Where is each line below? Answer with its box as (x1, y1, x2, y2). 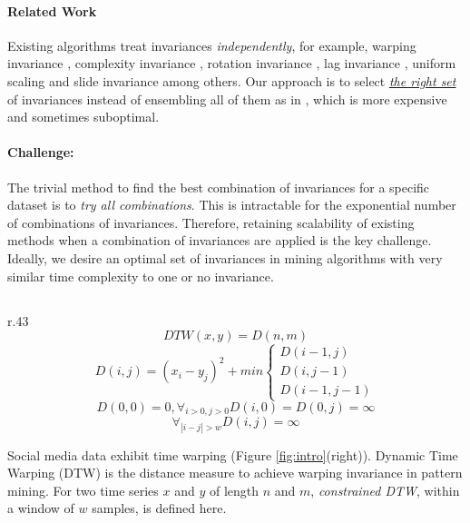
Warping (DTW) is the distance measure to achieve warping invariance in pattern (7, 463, 463, 482)
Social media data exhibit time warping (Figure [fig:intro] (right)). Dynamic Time (7, 445, 458, 464)
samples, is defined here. (92, 498, 227, 518)
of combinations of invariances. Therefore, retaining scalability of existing (7, 212, 415, 232)
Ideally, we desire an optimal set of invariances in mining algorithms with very (7, 248, 443, 267)
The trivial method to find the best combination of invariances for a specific (7, 177, 430, 196)
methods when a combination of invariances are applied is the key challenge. (7, 231, 432, 250)
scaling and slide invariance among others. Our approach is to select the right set (7, 71, 456, 90)
